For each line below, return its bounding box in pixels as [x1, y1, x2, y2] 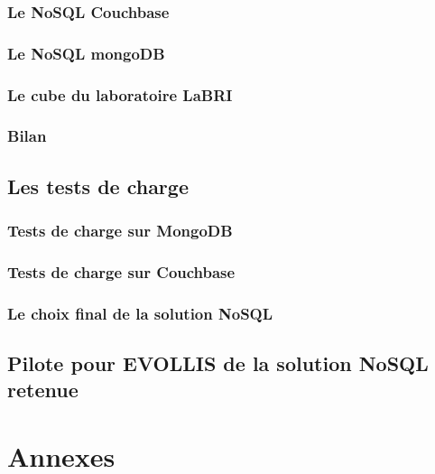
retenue [7, 376, 79, 404]
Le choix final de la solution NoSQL [7, 302, 273, 324]
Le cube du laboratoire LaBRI [7, 83, 233, 106]
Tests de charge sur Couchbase [7, 260, 236, 283]
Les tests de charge [7, 172, 189, 200]
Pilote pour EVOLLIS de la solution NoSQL [7, 349, 429, 377]
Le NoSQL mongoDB [7, 42, 165, 64]
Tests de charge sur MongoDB [7, 219, 233, 242]
